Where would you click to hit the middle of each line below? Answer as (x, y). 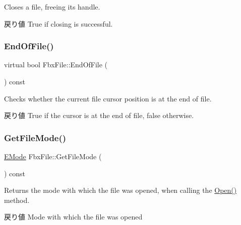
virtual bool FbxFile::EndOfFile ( (56, 65)
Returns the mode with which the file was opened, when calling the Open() (120, 190)
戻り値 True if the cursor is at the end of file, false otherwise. (99, 115)
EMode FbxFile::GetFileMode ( (53, 156)
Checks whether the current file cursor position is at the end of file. (108, 98)
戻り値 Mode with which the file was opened (73, 217)
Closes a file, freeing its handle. (52, 7)
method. (17, 200)
